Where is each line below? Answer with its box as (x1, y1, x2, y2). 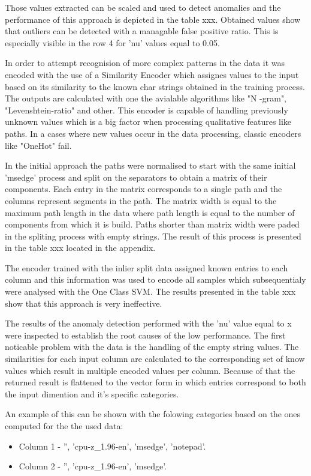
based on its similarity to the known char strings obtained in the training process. (5, 80, 305, 92)
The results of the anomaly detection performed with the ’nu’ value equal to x (5, 317, 292, 330)
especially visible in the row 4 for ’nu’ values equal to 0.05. (5, 36, 220, 49)
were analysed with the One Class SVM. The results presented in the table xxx (5, 285, 296, 298)
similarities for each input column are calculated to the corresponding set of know (5, 352, 305, 365)
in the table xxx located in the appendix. (5, 241, 156, 254)
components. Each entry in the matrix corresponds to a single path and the (5, 182, 282, 195)
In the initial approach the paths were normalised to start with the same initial (5, 159, 296, 172)
